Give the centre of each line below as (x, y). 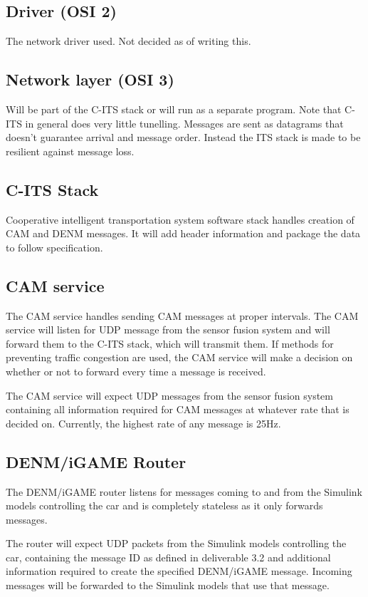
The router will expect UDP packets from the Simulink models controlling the (176, 543)
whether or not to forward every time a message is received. (136, 371)
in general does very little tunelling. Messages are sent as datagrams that (184, 123)
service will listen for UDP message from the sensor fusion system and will (168, 329)
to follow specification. (54, 247)
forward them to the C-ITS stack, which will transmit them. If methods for (170, 343)
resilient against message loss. (70, 151)
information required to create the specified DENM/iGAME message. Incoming (179, 571)
